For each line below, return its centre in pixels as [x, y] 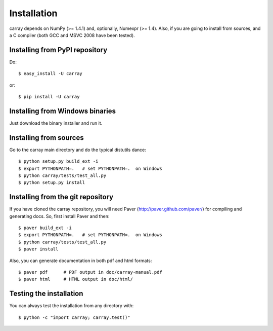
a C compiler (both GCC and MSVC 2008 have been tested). [72, 35]
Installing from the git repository [61, 197]
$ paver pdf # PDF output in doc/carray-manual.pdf [90, 272]
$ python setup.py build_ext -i [58, 161]
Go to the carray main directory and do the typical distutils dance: [78, 150]
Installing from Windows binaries [63, 111]
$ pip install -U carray [49, 97]
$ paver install [38, 249]
